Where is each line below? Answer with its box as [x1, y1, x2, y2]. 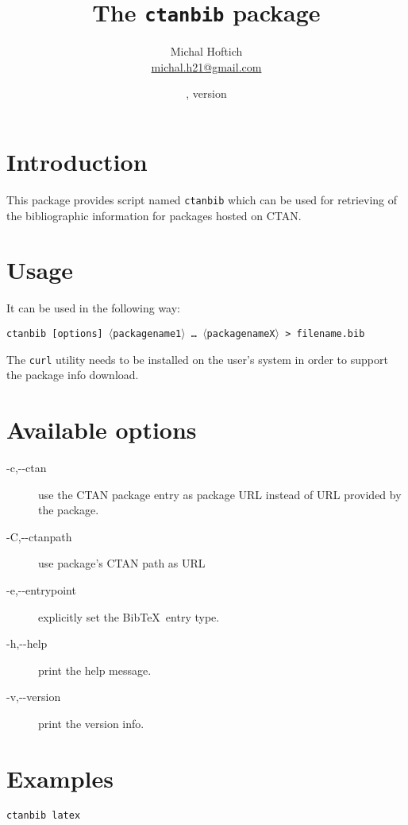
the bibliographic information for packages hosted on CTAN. [6, 207, 302, 223]
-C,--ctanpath [6, 528, 72, 544]
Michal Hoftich [170, 43, 243, 60]
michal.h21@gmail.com [151, 58, 262, 75]
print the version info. [38, 715, 144, 731]
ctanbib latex [6, 809, 81, 821]
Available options [6, 413, 197, 446]
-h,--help [6, 635, 48, 652]
